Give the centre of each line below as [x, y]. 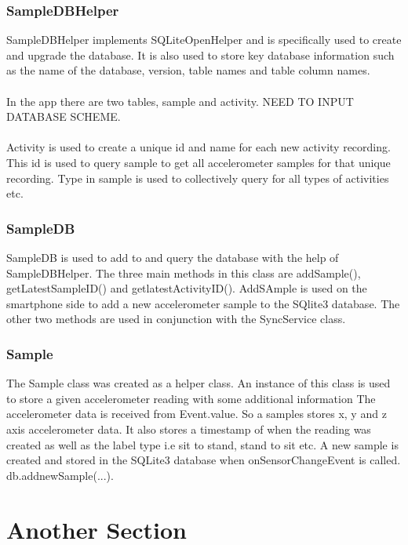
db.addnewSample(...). [60, 475]
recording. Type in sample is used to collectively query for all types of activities [198, 178]
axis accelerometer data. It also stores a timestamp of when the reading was [189, 429]
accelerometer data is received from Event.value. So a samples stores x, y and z [197, 414]
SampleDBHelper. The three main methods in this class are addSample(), [184, 272]
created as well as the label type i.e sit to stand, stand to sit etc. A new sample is [202, 444]
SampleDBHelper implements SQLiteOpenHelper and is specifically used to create [204, 40]
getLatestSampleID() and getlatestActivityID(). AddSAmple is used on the [187, 288]
